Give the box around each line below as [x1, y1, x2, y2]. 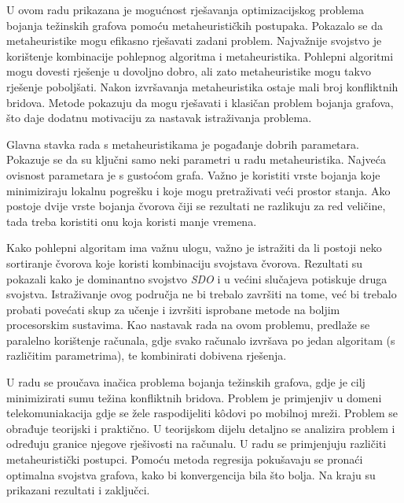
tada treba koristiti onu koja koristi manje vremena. [6, 213, 257, 229]
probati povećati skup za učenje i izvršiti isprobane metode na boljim [6, 301, 340, 317]
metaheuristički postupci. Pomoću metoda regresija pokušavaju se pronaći [6, 451, 363, 468]
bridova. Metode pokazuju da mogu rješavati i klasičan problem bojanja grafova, [6, 94, 394, 110]
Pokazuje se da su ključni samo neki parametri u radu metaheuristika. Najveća [6, 151, 386, 168]
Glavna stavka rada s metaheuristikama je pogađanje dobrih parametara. [6, 135, 359, 152]
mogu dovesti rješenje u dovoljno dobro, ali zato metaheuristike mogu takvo [6, 63, 371, 80]
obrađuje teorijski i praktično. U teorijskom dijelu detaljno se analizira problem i [6, 420, 395, 436]
